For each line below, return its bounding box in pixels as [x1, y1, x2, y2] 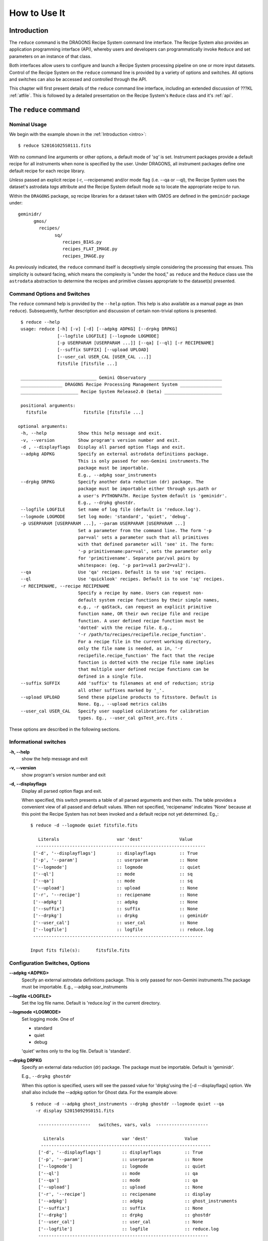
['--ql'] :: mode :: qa [38, 1171, 198, 1176]
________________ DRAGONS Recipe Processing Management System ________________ [20, 382, 222, 387]
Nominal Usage [9, 121, 47, 128]
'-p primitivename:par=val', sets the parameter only [77, 549, 212, 554]
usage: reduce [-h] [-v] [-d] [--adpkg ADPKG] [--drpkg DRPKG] [20, 326, 178, 332]
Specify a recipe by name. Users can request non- [77, 590, 204, 596]
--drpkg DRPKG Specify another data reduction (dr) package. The [20, 479, 204, 484]
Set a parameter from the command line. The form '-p [77, 528, 212, 533]
